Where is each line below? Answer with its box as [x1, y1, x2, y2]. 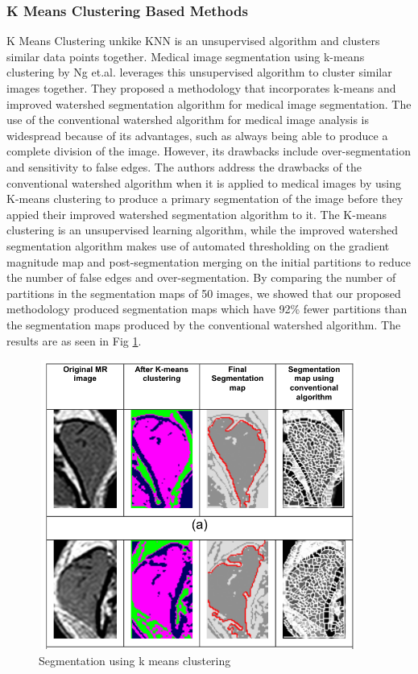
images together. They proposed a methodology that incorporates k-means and [6, 80, 396, 96]
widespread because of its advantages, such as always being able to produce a [6, 126, 388, 143]
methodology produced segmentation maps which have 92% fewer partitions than [6, 300, 408, 317]
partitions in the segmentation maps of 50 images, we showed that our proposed [6, 284, 401, 301]
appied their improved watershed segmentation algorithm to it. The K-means [6, 205, 387, 222]
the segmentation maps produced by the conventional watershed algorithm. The [6, 316, 401, 333]
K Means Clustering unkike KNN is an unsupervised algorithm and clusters [6, 32, 380, 49]
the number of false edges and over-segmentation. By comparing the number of [6, 269, 396, 286]
